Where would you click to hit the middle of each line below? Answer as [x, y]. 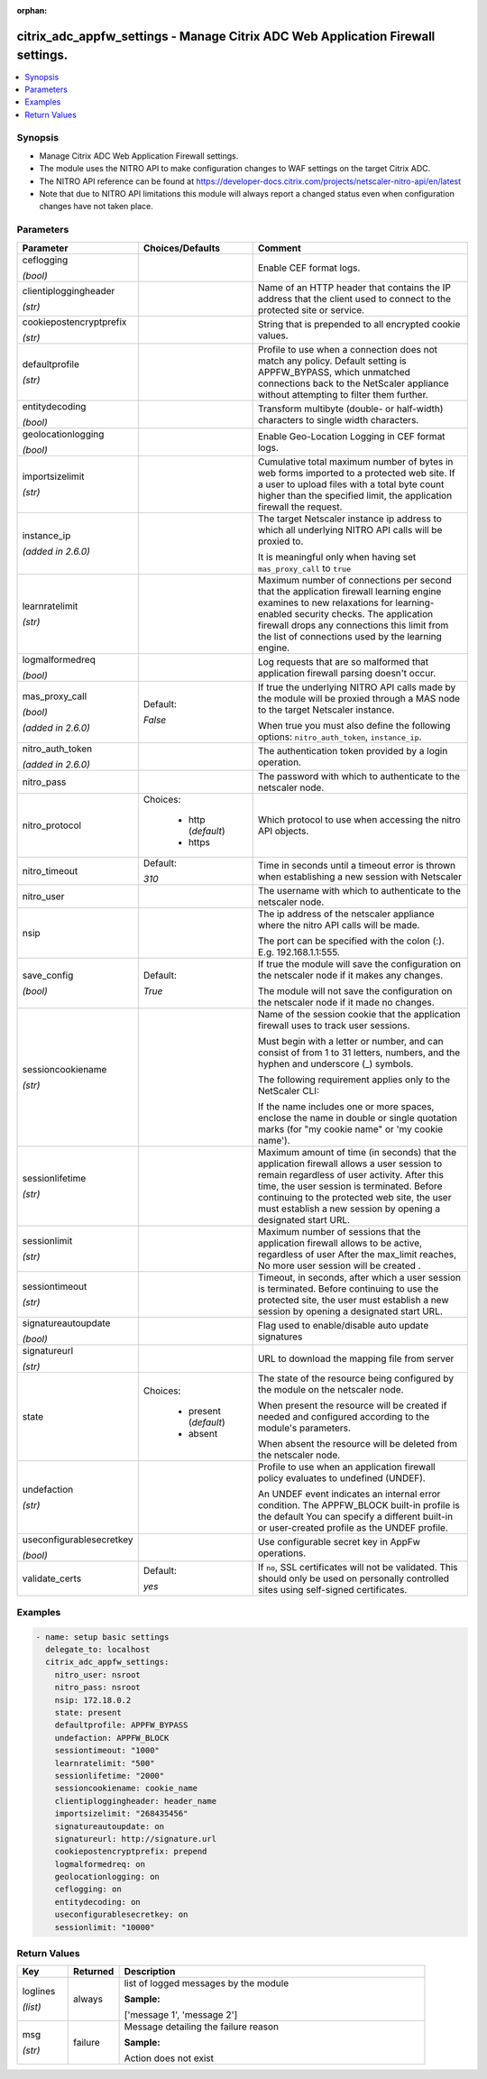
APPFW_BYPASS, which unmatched [334, 372]
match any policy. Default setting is [332, 361]
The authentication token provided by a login [353, 750]
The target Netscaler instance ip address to [349, 519]
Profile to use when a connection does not [347, 349]
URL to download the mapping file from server [356, 1358]
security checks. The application [364, 613]
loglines [39, 1992]
